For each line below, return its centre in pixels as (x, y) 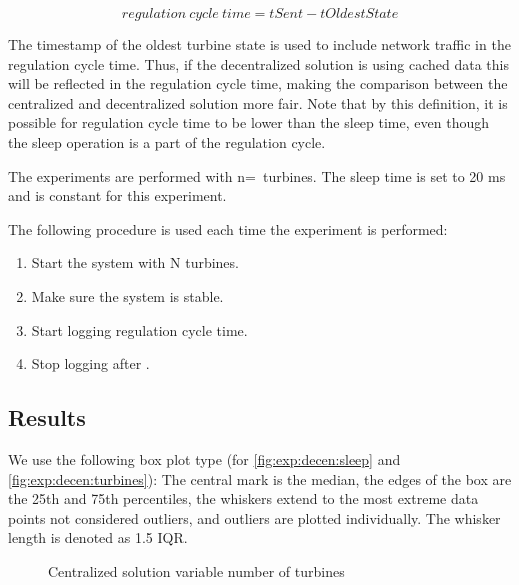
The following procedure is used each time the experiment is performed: (228, 228)
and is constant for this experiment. (117, 195)
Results (47, 417)
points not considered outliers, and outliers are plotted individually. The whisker (254, 517)
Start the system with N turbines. (135, 262)
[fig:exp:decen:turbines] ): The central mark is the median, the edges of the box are (260, 478)
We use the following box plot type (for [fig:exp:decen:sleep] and (204, 458)
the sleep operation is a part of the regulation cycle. (167, 141)
